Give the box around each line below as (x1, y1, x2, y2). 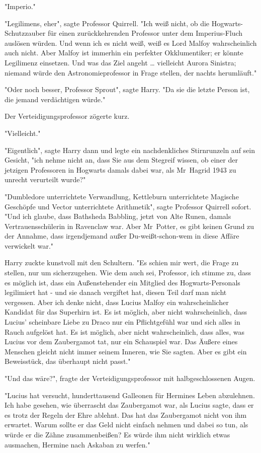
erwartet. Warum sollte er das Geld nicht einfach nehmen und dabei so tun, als (5, 419, 248, 430)
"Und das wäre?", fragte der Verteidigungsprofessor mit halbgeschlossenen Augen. (5, 373, 255, 383)
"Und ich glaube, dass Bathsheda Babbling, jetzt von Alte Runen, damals (5, 211, 231, 221)
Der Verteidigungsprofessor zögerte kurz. (5, 111, 130, 121)
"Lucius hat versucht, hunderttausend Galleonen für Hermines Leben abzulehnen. (5, 390, 255, 400)
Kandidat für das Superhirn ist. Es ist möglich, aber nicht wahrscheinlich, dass (5, 307, 247, 317)
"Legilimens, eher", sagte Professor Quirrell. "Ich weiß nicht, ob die (5, 18, 210, 28)
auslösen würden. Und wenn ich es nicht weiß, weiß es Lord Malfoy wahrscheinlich (5, 37, 257, 48)
